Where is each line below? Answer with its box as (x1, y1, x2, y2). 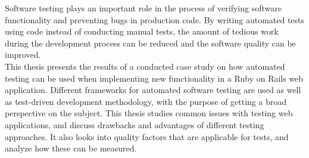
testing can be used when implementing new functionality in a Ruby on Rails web (5, 72, 304, 84)
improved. (5, 48, 41, 61)
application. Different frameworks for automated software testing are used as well (5, 83, 301, 96)
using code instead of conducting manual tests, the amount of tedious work (5, 25, 279, 38)
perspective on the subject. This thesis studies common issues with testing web (5, 107, 293, 119)
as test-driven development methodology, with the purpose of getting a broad (5, 95, 287, 107)
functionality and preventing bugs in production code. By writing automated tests (5, 13, 305, 26)
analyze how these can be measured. (5, 142, 137, 154)
